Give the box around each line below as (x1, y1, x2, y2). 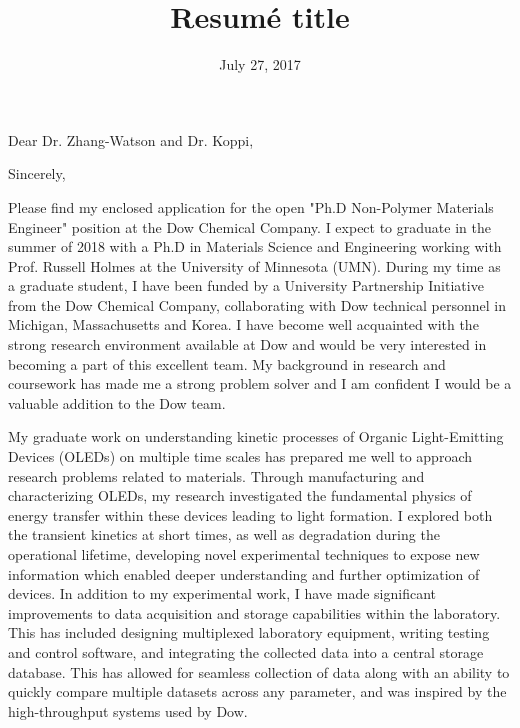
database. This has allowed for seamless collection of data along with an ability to (8, 661, 510, 682)
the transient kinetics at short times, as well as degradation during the (8, 524, 440, 545)
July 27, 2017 (219, 54, 301, 75)
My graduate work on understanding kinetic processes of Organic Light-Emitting (8, 426, 504, 447)
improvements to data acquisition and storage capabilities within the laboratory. (8, 602, 501, 623)
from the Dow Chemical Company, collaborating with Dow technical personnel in (8, 294, 506, 315)
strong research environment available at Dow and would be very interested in (8, 334, 487, 355)
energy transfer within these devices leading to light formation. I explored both (8, 504, 493, 525)
